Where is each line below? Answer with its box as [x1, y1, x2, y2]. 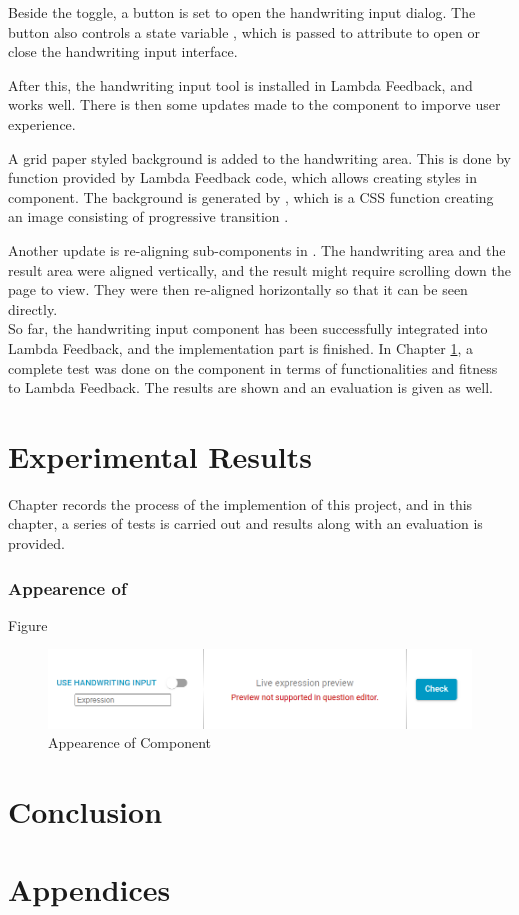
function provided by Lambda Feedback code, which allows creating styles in [8, 167, 477, 188]
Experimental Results [8, 435, 312, 476]
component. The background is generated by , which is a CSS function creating [8, 186, 494, 207]
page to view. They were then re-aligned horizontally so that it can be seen [8, 279, 468, 300]
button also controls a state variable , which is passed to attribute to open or [8, 21, 480, 42]
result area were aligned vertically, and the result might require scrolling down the [8, 259, 511, 280]
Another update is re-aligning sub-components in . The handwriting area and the [8, 239, 506, 260]
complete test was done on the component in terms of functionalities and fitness [8, 357, 498, 378]
